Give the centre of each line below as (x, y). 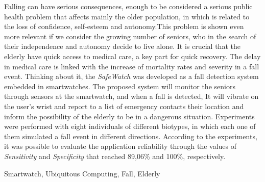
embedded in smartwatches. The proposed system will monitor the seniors (120, 86)
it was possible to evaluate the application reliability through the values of (121, 146)
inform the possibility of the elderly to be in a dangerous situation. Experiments (129, 116)
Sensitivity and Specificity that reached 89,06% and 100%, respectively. (115, 156)
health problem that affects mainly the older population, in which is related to (127, 16)
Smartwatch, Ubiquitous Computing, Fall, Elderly (82, 173)
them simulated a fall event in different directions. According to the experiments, (131, 136)
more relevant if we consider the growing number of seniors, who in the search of (130, 36)
